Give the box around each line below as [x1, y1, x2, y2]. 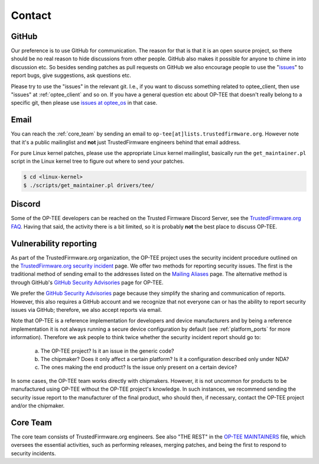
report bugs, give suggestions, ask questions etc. [11, 72, 131, 79]
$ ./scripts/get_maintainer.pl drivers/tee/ [23, 182, 155, 189]
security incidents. [11, 450, 56, 457]
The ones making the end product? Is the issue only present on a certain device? [40, 364, 237, 371]
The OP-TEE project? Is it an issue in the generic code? [40, 347, 174, 355]
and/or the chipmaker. [11, 402, 65, 409]
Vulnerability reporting [11, 239, 97, 249]
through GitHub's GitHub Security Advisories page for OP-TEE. [11, 279, 164, 286]
